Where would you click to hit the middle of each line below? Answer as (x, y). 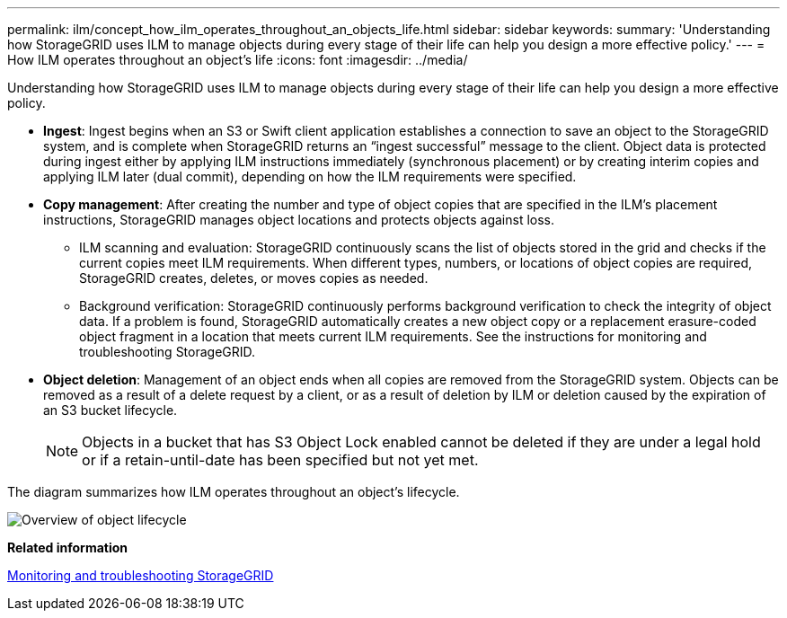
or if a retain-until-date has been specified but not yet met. (280, 460)
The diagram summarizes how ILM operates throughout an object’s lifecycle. (234, 492)
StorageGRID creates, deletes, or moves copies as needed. (254, 278)
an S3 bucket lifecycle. (111, 410)
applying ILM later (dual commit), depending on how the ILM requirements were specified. (310, 177)
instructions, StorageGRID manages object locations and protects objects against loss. (299, 220)
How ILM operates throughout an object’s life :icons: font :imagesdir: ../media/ (238, 60)
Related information (68, 547)
